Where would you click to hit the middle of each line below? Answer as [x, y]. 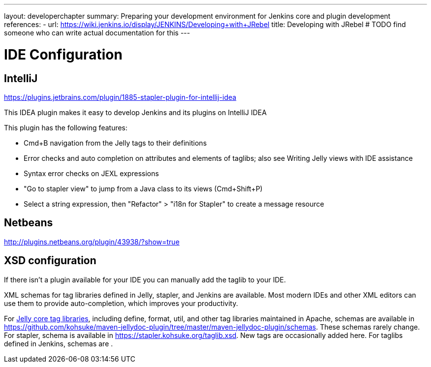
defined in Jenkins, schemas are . [59, 343]
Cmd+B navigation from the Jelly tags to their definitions [115, 143]
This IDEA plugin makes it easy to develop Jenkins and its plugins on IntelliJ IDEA [135, 112]
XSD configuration [50, 261]
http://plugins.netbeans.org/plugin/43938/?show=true [92, 242]
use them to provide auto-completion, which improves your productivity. [121, 303]
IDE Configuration [63, 54]
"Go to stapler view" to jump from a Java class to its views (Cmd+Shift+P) [143, 188]
